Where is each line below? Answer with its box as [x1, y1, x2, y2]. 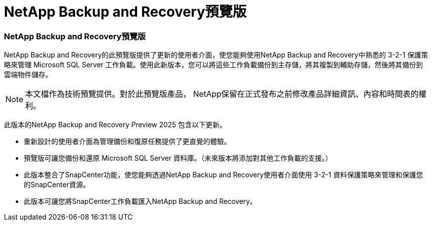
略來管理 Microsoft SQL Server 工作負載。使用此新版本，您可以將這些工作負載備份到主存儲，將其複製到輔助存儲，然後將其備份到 [4, 60, 423, 69]
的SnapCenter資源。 [24, 180, 90, 189]
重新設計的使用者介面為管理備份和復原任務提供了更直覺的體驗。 [24, 137, 231, 146]
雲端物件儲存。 [4, 70, 52, 79]
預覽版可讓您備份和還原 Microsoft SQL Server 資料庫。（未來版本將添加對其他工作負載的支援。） [24, 154, 332, 163]
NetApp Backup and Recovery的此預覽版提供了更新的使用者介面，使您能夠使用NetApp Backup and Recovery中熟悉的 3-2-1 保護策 [4, 51, 428, 59]
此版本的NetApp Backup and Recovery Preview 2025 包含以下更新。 [4, 120, 226, 129]
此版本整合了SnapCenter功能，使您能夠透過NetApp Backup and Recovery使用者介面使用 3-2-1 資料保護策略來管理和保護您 [24, 170, 423, 179]
